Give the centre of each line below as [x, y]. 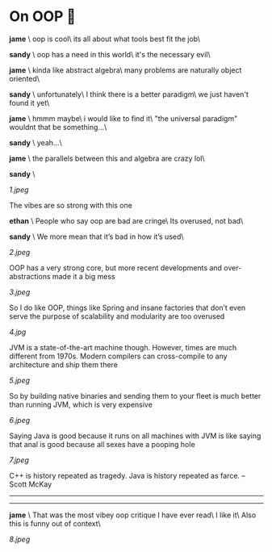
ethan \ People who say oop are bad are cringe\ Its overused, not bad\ [126, 220]
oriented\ [24, 78]
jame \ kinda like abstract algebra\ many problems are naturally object [126, 70]
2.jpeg [20, 252]
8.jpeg [20, 539]
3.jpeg [20, 292]
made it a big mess [84, 276]
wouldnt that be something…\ [58, 127]
